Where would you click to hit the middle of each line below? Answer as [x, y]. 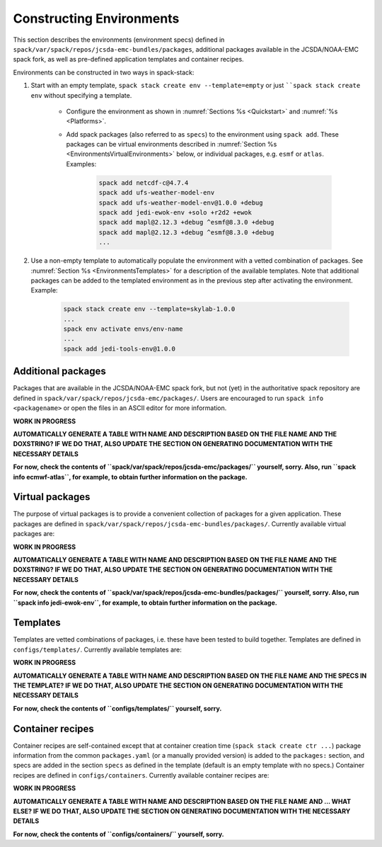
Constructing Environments [96, 18]
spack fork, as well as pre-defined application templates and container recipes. [128, 59]
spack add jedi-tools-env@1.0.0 [120, 348]
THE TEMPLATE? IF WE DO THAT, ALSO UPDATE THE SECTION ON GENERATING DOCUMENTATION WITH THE [178, 686]
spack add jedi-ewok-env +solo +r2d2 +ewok [175, 212]
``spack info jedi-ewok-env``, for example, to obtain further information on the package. [145, 603]
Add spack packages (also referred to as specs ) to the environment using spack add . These [202, 134]
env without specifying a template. [81, 95]
